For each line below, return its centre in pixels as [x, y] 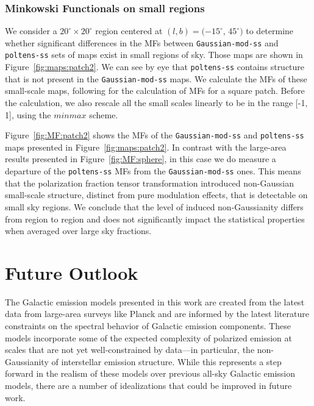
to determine [270, 31]
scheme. [104, 114]
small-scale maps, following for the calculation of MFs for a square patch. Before [155, 91]
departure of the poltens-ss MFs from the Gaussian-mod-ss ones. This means [153, 171]
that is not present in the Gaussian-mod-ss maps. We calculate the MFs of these [156, 78]
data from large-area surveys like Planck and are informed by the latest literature [157, 314]
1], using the [28, 114]
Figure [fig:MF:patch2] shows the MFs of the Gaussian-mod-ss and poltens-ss [155, 135]
